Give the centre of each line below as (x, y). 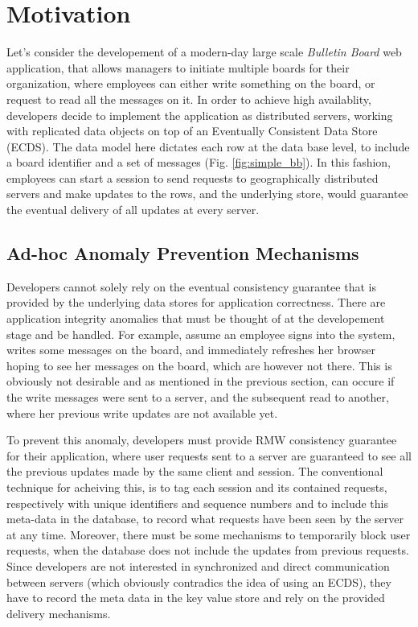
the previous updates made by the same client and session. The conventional (195, 471)
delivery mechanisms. (59, 613)
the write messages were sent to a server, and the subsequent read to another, (198, 397)
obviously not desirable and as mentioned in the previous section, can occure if (201, 381)
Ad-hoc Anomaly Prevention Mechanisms (183, 253)
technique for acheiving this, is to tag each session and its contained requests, (197, 487)
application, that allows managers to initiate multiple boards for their (178, 67)
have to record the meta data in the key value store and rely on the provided (196, 598)
